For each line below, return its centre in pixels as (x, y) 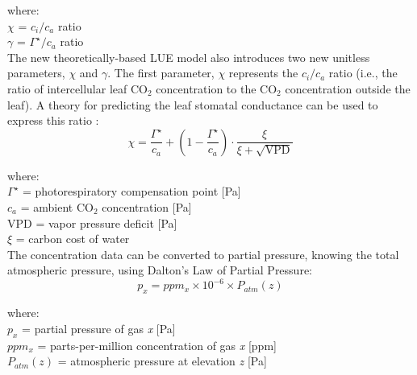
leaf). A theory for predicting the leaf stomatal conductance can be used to (193, 104)
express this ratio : (53, 120)
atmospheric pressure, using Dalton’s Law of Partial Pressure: (160, 270)
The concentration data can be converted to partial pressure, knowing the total (203, 254)
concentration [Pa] (147, 206)
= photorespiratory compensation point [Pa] (131, 191)
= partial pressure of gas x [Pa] (99, 328)
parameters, (36, 73)
